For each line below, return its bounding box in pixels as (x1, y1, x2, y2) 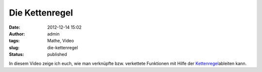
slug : (9, 44, 19, 51)
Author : (9, 31, 25, 36)
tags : (9, 38, 20, 44)
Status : (9, 52, 24, 57)
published (47, 52, 67, 57)
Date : (9, 24, 20, 30)
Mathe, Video (47, 38, 74, 44)
